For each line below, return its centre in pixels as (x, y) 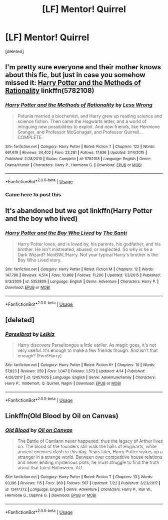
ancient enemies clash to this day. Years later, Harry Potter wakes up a (90, 452)
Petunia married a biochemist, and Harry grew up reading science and (90, 116)
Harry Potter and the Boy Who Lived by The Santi (66, 233)
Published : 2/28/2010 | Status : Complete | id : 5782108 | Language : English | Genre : (78, 159)
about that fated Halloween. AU (50, 468)
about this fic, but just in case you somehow (75, 75)
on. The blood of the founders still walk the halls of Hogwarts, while (87, 446)
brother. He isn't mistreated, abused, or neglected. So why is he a (85, 249)
